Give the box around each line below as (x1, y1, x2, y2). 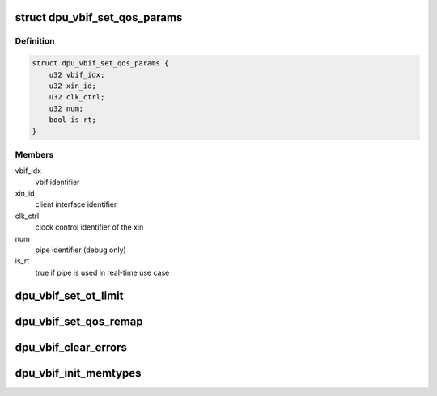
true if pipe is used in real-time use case (35, 268, 170, 277)
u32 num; (49, 103, 84, 113)
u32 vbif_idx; (49, 70, 105, 79)
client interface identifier (35, 200, 117, 209)
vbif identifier (35, 177, 80, 187)
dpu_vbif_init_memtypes (15, 366, 142, 380)
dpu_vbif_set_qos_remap (15, 314, 143, 328)
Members (15, 149, 54, 160)
